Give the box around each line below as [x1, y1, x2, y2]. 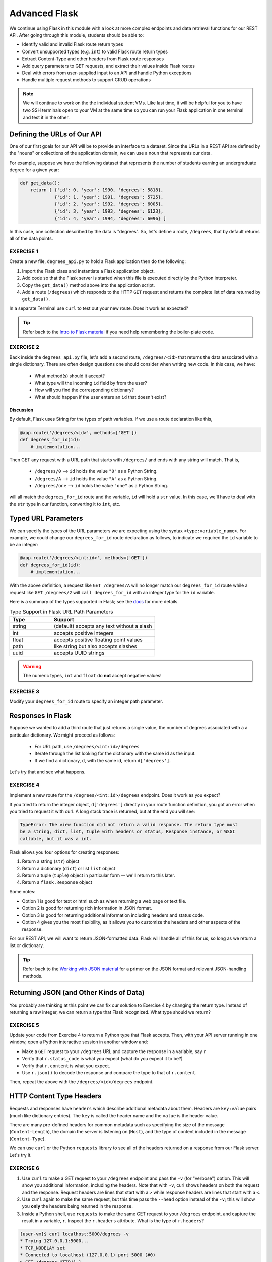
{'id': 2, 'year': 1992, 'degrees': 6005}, [54, 201, 164, 207]
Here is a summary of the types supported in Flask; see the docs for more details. [9, 598, 179, 604]
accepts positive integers [53, 629, 114, 636]
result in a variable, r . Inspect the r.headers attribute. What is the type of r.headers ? [22, 1218, 204, 1224]
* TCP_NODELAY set [20, 1245, 65, 1251]
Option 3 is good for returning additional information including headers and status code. [22, 912, 205, 918]
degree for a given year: [9, 167, 59, 173]
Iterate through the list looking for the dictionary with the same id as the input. [34, 750, 196, 757]
